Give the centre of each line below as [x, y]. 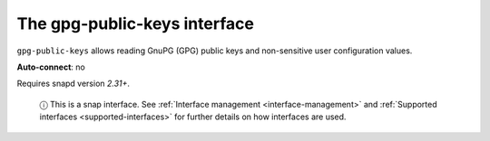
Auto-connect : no [51, 67]
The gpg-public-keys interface [135, 23]
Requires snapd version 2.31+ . [73, 84]
